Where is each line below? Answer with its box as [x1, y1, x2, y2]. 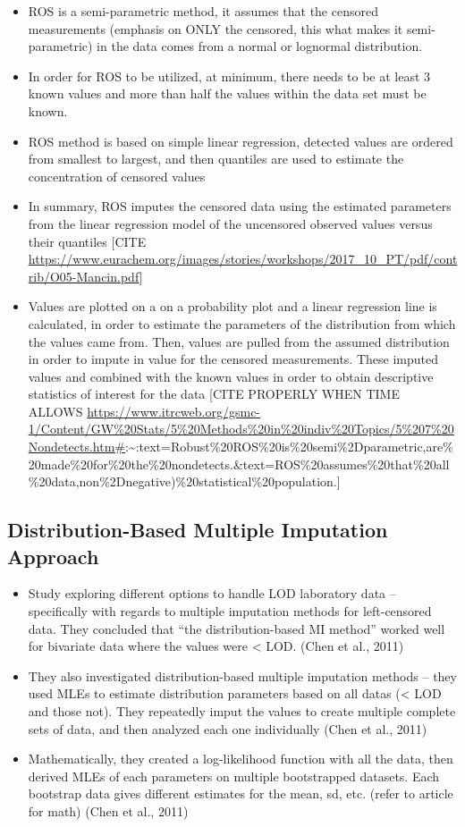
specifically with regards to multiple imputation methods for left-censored [28, 602, 432, 620]
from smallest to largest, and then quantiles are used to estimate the [28, 149, 404, 168]
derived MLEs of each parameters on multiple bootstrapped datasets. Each [28, 766, 440, 785]
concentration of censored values [28, 166, 206, 185]
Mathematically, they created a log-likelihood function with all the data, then [28, 749, 453, 768]
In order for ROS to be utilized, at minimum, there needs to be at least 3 [28, 66, 431, 85]
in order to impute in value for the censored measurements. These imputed [28, 350, 438, 368]
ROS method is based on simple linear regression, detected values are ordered [28, 131, 453, 150]
